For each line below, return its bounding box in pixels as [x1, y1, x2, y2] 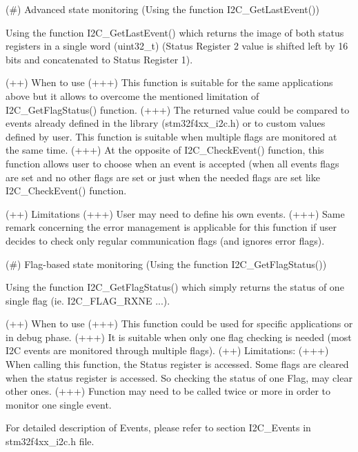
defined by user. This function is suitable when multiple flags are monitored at [6, 129, 337, 143]
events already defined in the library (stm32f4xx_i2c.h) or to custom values [6, 116, 326, 130]
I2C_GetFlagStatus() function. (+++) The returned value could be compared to [6, 102, 350, 116]
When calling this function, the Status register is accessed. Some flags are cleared [6, 357, 349, 371]
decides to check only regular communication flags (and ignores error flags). [6, 233, 325, 247]
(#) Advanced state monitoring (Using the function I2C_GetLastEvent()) [6, 2, 319, 16]
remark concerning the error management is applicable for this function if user [6, 220, 337, 234]
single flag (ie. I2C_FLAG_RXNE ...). [6, 293, 170, 307]
